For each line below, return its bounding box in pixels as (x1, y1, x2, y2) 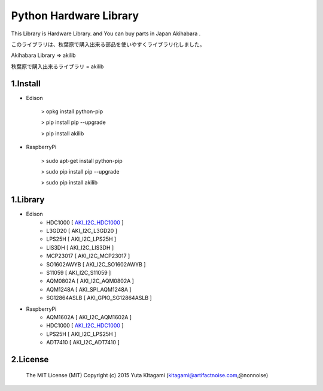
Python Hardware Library (11, 9, 139, 22)
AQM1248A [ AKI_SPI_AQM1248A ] (46, 286, 132, 293)
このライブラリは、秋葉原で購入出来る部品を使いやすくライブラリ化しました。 (11, 41, 205, 48)
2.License (11, 354, 49, 365)
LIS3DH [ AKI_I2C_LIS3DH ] (46, 244, 114, 251)
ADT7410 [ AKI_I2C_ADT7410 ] (46, 339, 120, 346)
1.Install (11, 78, 41, 89)
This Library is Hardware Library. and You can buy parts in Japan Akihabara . (11, 30, 201, 37)
